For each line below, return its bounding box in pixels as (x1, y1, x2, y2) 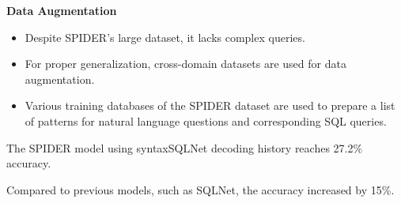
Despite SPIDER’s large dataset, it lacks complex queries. (25, 28, 305, 45)
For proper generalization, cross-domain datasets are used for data (25, 55, 346, 72)
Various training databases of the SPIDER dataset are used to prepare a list (25, 97, 395, 114)
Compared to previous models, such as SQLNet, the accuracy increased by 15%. (6, 181, 395, 197)
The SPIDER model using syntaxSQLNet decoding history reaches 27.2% (6, 139, 363, 156)
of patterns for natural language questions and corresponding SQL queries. (25, 112, 387, 129)
